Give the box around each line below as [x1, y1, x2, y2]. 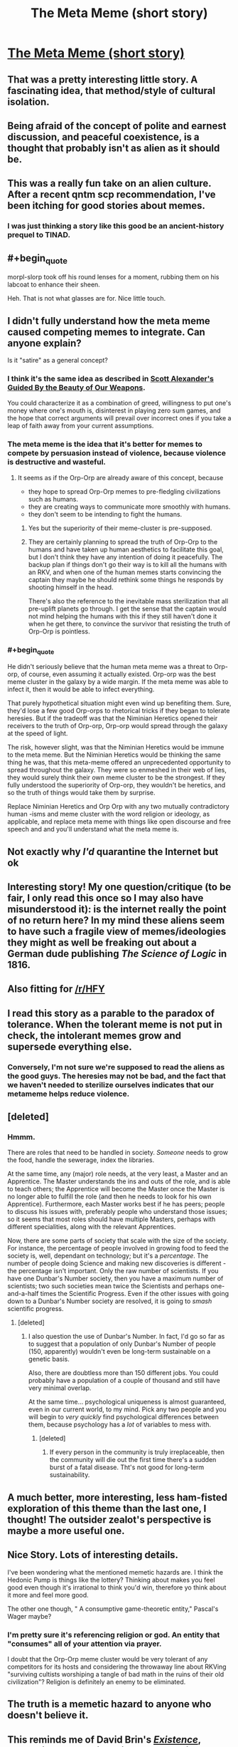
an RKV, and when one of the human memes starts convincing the [28, 568, 222, 576]
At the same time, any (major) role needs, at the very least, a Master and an [7, 1170, 228, 1178]
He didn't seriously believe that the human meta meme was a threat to [7, 663, 213, 671]
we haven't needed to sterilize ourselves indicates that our [7, 1079, 215, 1089]
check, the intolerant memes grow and [7, 1030, 181, 1042]
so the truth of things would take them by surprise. [7, 789, 156, 797]
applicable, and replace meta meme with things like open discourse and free [7, 817, 231, 826]
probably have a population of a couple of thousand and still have [28, 1377, 220, 1385]
